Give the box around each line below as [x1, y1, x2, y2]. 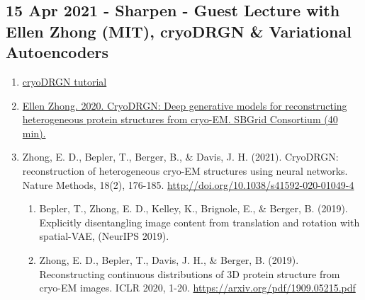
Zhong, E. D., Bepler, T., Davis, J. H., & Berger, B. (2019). [39, 252, 299, 267]
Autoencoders [6, 41, 109, 63]
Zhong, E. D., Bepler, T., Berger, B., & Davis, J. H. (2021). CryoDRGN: [22, 149, 339, 164]
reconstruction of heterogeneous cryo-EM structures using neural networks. [22, 163, 348, 178]
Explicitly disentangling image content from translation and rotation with [39, 214, 360, 229]
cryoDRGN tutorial [22, 74, 107, 88]
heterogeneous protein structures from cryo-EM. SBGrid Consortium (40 [22, 112, 338, 127]
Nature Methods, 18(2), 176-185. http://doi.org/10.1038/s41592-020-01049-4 [22, 177, 354, 192]
